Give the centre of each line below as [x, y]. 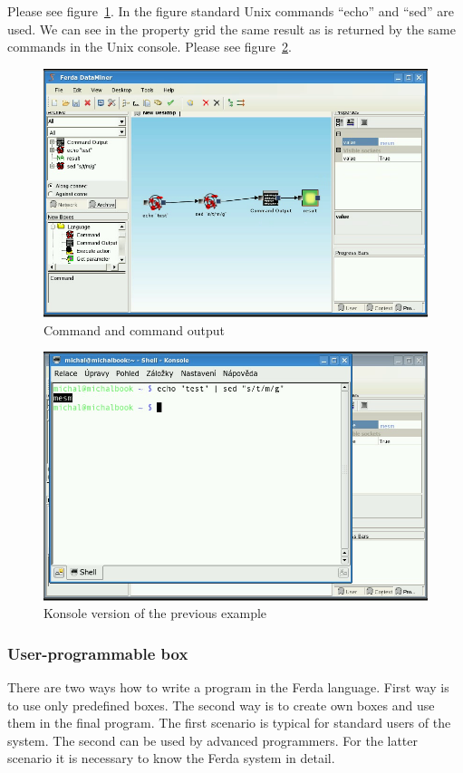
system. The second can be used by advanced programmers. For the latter [213, 740]
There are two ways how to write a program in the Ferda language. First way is [228, 687]
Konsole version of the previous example [155, 613]
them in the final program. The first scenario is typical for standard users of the [229, 723]
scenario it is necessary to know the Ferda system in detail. [171, 758]
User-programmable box [98, 653]
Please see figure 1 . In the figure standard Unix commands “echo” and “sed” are [231, 11]
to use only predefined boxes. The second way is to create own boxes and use [221, 705]
